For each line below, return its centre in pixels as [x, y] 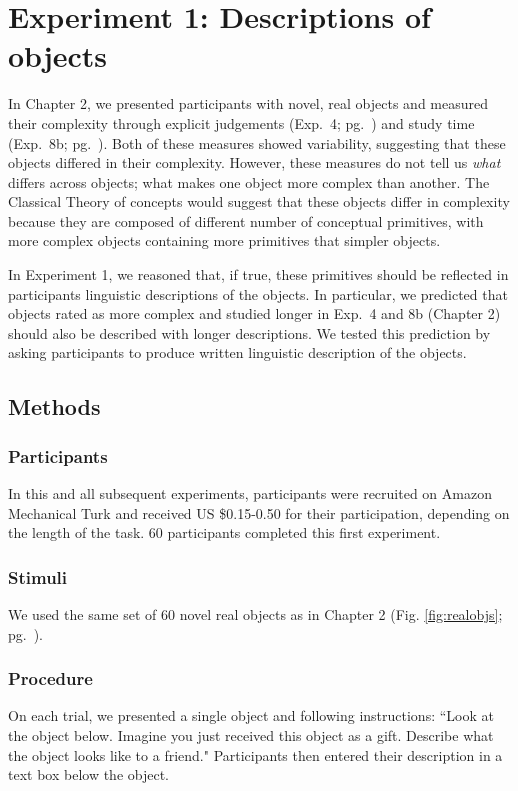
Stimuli [38, 576]
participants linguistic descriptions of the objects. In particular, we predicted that [258, 293]
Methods [54, 406]
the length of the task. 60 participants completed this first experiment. [224, 532]
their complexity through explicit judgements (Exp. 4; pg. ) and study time [241, 122]
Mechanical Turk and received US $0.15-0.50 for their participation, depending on [259, 512]
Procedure [50, 678]
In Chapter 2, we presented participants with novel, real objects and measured [248, 103]
